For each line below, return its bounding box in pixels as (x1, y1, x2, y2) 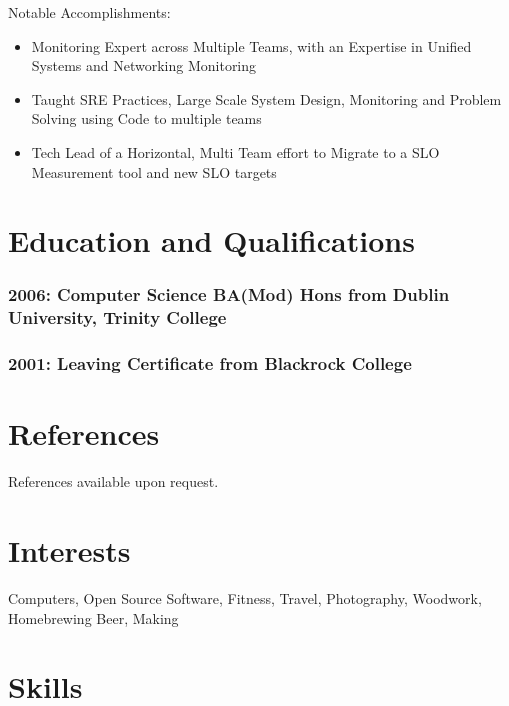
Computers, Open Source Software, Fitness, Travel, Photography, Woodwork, (8, 587, 482, 608)
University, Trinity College (8, 305, 227, 330)
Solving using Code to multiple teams (31, 108, 262, 129)
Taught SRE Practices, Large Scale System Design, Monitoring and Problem (31, 88, 502, 109)
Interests (8, 530, 131, 571)
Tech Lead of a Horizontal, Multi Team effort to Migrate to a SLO (31, 141, 440, 162)
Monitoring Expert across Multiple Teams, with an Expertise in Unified (31, 35, 472, 56)
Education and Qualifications (8, 220, 415, 261)
